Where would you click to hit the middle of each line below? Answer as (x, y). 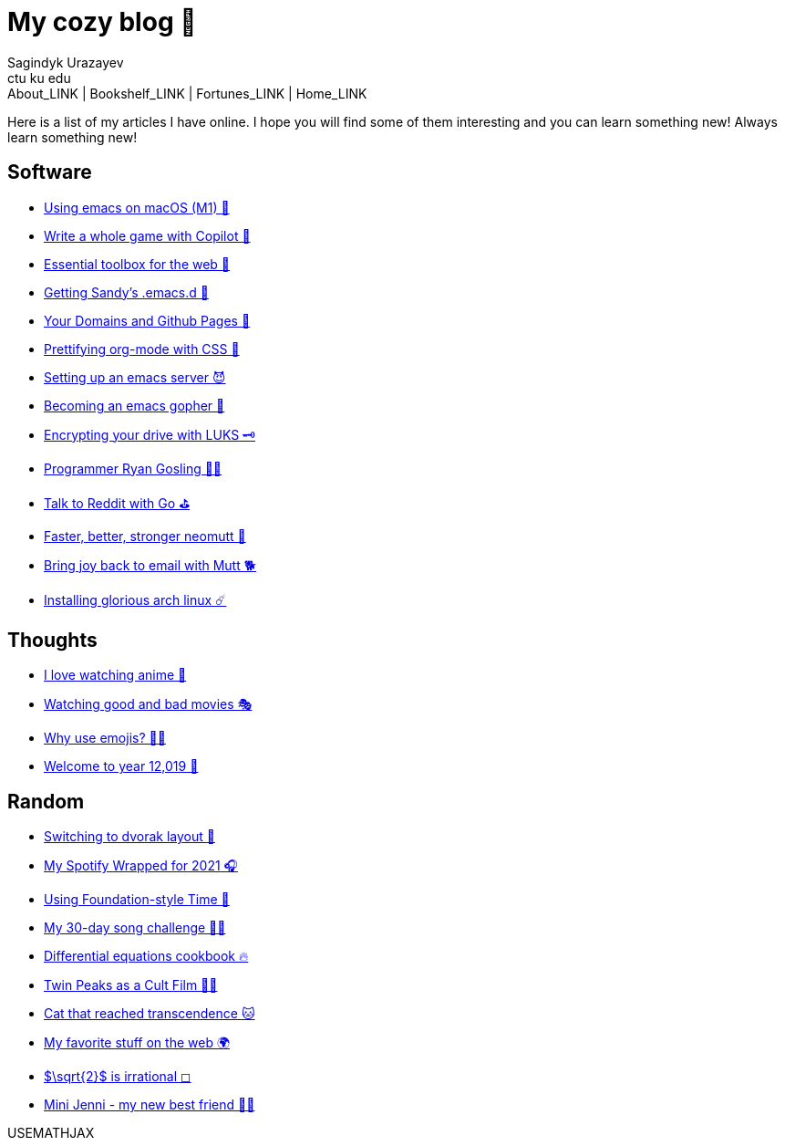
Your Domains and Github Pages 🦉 (147, 320)
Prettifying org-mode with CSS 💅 (142, 349)
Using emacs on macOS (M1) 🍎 (137, 207)
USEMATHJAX (51, 1133)
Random (46, 801)
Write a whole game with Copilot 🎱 (147, 235)
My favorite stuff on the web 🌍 (137, 1043)
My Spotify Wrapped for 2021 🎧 (141, 866)
